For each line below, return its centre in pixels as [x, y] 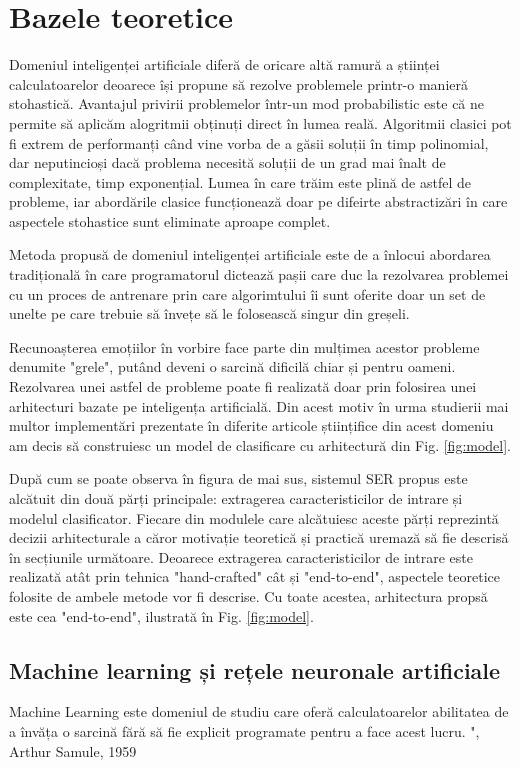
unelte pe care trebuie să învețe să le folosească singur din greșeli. [209, 313]
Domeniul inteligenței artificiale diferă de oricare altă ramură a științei [224, 64]
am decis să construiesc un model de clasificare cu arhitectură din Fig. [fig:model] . [260, 444]
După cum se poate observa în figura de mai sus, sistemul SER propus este [238, 478]
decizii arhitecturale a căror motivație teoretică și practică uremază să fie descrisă [259, 537]
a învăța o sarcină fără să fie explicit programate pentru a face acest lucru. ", [244, 730]
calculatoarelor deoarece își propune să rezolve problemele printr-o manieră [238, 83]
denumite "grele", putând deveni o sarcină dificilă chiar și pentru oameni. [232, 366]
